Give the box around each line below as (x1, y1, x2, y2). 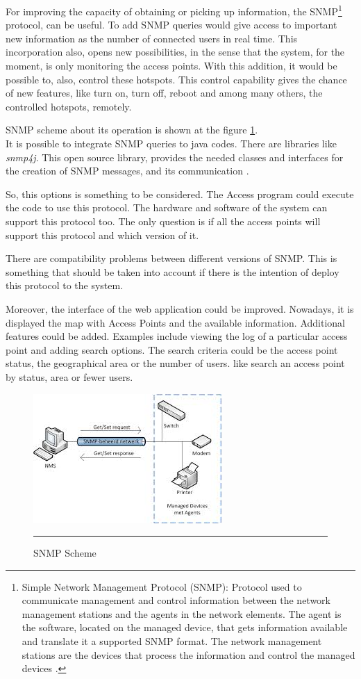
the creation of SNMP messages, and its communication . (6, 163, 249, 178)
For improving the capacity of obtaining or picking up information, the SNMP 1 (6, 2, 342, 18)
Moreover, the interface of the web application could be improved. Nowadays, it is (6, 301, 354, 316)
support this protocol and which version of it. (6, 227, 199, 242)
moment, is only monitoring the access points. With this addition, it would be (6, 58, 337, 73)
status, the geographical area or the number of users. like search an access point (6, 356, 345, 370)
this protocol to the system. (6, 278, 124, 293)
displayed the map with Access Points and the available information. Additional (6, 315, 346, 329)
